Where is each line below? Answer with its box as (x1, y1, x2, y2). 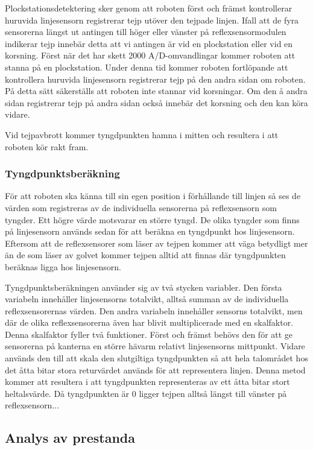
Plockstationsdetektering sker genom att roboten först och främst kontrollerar (5, 2, 292, 14)
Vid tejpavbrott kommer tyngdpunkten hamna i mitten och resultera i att (5, 128, 279, 141)
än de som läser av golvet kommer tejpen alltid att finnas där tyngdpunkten (5, 249, 286, 261)
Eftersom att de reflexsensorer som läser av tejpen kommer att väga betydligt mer (5, 236, 308, 249)
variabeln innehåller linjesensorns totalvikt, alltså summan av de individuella (5, 293, 289, 305)
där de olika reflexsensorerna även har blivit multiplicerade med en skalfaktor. (5, 316, 294, 329)
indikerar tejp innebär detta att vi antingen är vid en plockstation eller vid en (5, 37, 293, 49)
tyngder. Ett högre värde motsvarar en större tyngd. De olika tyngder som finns (5, 213, 300, 226)
